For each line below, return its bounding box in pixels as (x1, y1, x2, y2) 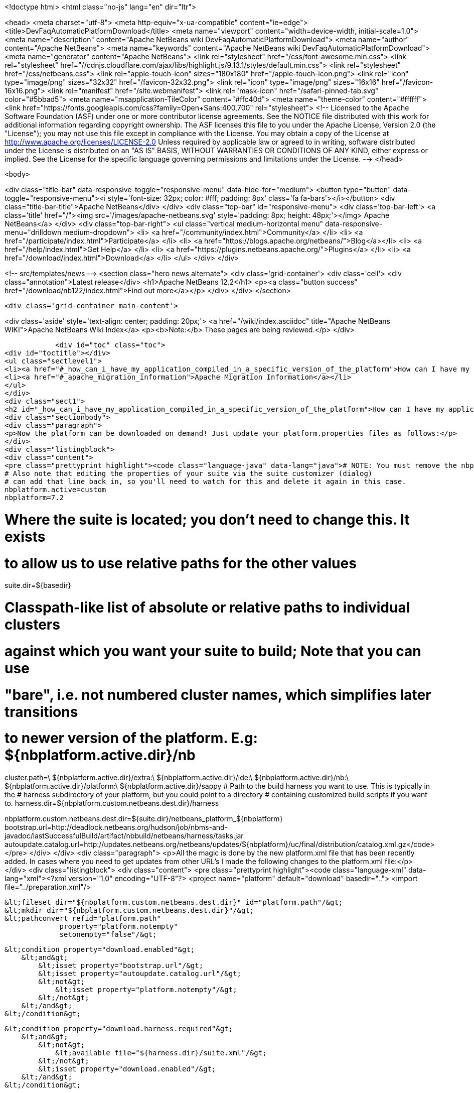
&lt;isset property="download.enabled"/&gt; (38, 1065, 216, 1073)
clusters (5, 616, 60, 633)
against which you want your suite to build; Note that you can (5, 642, 421, 660)
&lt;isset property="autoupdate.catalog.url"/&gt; (38, 969, 242, 978)
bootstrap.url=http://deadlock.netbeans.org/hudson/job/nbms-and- (5, 823, 228, 831)
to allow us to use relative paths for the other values (5, 554, 357, 572)
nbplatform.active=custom (5, 485, 106, 494)
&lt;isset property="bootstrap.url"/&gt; (38, 961, 204, 969)
